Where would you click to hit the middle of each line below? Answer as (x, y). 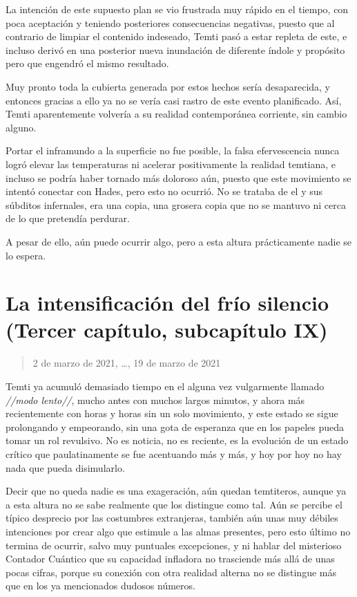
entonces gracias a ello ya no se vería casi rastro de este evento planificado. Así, (174, 100)
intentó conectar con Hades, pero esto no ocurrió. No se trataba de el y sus (164, 191)
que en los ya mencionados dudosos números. (100, 586)
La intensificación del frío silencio (167, 303)
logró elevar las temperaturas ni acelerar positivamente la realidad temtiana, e (171, 164)
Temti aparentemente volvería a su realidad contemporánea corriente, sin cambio (176, 114)
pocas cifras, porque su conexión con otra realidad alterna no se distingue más (171, 572)
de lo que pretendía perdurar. (68, 218)
